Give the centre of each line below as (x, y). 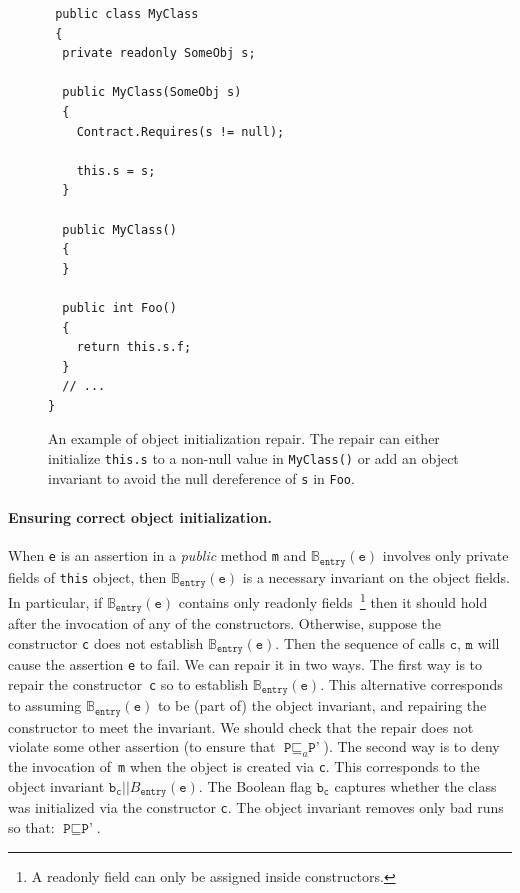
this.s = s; (116, 170)
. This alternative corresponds (411, 683)
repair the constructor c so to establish (128, 683)
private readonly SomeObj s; (159, 53)
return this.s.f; (134, 347)
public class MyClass (127, 14)
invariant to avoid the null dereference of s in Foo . (201, 477)
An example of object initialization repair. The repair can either (244, 438)
